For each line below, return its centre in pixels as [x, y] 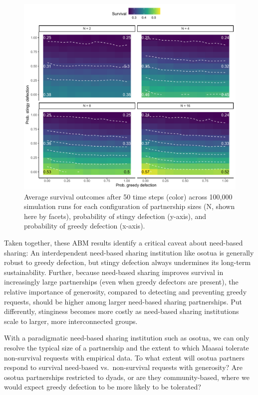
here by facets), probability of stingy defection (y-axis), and [115, 216]
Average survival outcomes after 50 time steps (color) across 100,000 [128, 196]
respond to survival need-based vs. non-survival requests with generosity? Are [124, 367]
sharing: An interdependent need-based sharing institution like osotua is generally [129, 252]
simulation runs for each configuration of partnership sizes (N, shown [129, 206]
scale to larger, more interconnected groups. [71, 321]
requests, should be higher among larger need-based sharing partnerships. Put [123, 301]
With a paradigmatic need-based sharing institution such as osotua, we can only [127, 338]
